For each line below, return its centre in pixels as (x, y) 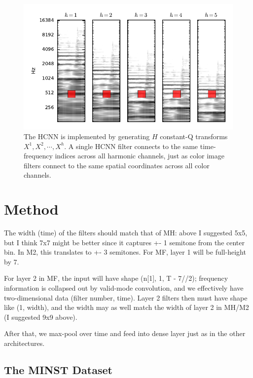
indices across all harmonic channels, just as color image (140, 156)
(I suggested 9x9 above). (41, 317)
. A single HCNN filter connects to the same (131, 146)
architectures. (24, 343)
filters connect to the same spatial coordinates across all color (117, 165)
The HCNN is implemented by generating (87, 136)
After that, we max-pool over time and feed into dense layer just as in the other (125, 333)
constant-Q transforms (194, 136)
